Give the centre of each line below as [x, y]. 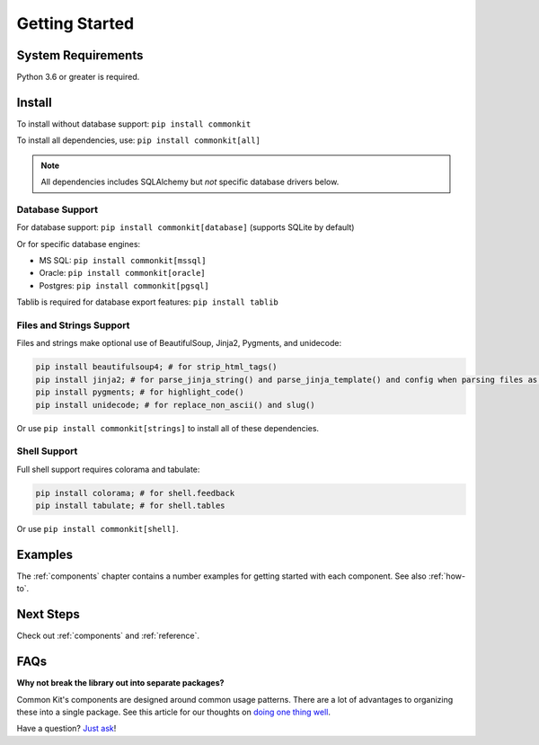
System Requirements [80, 55]
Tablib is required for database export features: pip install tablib [147, 302]
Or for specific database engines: [79, 244]
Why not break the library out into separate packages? [120, 683]
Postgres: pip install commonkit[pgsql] [124, 285]
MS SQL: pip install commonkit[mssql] [123, 261]
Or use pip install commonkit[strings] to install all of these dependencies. [168, 428]
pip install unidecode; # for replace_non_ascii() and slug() [175, 405]
